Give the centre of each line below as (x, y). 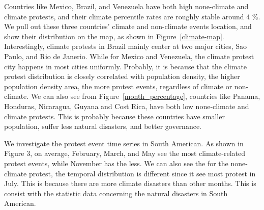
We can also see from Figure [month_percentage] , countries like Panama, (145, 96)
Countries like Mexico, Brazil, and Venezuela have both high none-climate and (126, 6)
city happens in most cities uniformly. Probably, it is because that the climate (126, 66)
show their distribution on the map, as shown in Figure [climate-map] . (114, 36)
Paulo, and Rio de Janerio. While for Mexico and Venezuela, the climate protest (129, 56)
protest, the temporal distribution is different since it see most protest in (142, 173)
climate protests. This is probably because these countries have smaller (114, 116)
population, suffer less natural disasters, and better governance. (103, 126)
